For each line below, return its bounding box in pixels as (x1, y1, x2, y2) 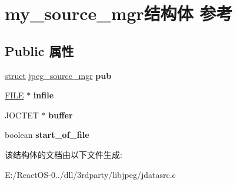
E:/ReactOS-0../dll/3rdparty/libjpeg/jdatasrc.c (5, 168, 176, 180)
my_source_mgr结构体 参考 (5, 1, 233, 25)
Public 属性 (5, 41, 74, 60)
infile (33, 89, 54, 101)
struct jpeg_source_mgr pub (5, 69, 112, 81)
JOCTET (5, 108, 39, 121)
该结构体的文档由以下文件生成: (5, 148, 122, 160)
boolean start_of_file (5, 128, 89, 141)
